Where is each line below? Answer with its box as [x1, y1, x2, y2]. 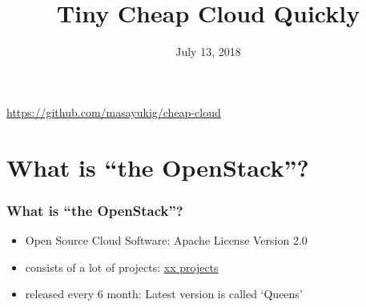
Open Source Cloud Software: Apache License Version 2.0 [25, 231, 308, 248]
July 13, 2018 [175, 43, 241, 60]
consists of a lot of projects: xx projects [25, 258, 219, 275]
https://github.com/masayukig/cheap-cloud [6, 103, 221, 120]
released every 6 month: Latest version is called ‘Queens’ [25, 285, 303, 302]
